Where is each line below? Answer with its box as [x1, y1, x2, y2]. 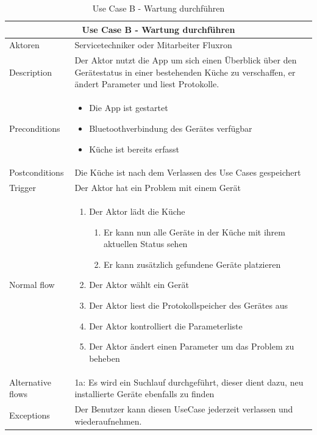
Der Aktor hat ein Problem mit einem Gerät [74, 181, 241, 194]
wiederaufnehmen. [74, 414, 142, 427]
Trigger [9, 181, 37, 194]
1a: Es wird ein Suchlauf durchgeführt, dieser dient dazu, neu [74, 375, 304, 388]
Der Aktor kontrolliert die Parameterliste [89, 319, 243, 332]
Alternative [9, 375, 51, 388]
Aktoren [9, 38, 40, 51]
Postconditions [9, 166, 64, 179]
